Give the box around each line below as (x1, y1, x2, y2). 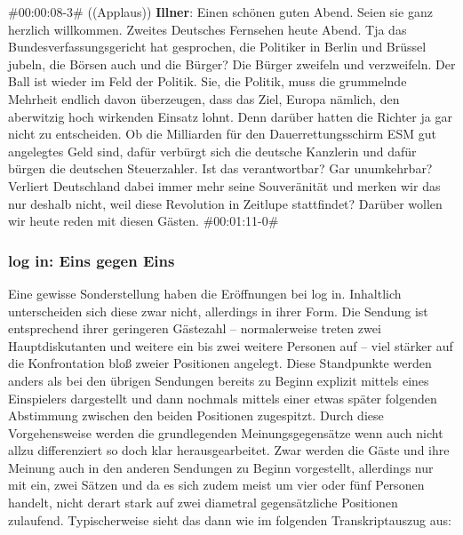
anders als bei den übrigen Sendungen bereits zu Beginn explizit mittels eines (8, 371, 429, 389)
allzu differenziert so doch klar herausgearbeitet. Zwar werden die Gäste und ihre (8, 441, 450, 459)
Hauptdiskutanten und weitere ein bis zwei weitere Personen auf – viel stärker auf (8, 336, 453, 355)
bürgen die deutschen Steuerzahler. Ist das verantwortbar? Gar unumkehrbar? (8, 159, 433, 178)
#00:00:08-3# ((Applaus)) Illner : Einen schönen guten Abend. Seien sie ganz (8, 3, 433, 20)
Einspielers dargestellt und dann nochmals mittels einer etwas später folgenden (8, 388, 437, 407)
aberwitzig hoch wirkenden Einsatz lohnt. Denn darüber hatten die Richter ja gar (8, 107, 452, 125)
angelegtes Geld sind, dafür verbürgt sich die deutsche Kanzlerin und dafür (8, 141, 417, 160)
